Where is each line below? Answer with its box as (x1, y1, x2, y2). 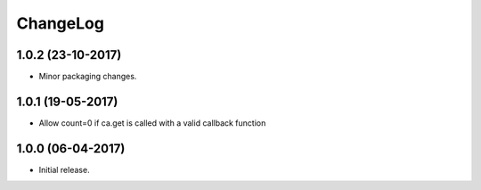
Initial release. (38, 164, 90, 175)
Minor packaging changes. (38, 71, 137, 82)
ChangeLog (16, 13, 104, 33)
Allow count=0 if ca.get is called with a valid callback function (38, 117, 266, 128)
